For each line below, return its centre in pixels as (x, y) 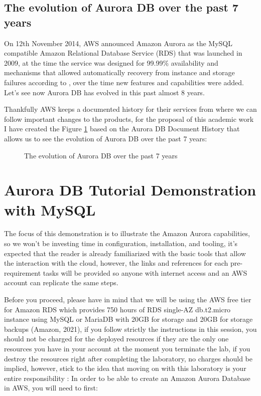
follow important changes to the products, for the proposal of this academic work (129, 119)
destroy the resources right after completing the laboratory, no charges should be (128, 358)
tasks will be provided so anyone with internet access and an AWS (145, 272)
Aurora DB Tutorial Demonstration (130, 190)
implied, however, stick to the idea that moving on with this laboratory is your (125, 368)
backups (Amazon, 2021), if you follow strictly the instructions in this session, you (130, 329)
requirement (23, 272)
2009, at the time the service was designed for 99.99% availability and (111, 62)
